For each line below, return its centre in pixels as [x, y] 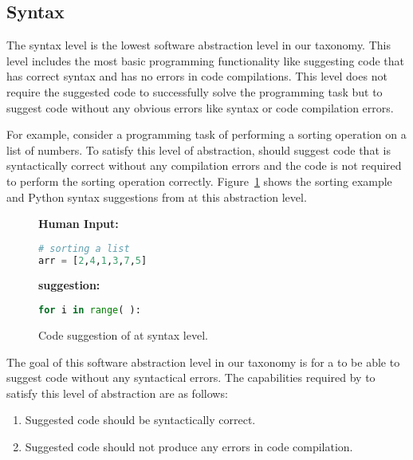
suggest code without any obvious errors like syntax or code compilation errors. [200, 107]
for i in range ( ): [90, 311]
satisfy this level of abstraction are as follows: [117, 393]
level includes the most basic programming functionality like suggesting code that [206, 60]
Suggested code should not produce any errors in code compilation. [189, 446]
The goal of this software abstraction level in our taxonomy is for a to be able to [203, 362]
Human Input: [79, 224]
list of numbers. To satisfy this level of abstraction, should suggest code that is [199, 149]
